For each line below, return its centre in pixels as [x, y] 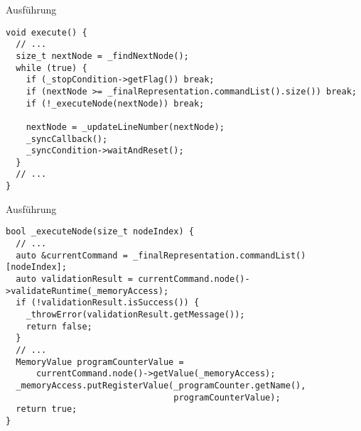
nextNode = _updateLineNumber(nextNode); [125, 127]
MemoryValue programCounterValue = [100, 362]
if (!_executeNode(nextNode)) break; [115, 103]
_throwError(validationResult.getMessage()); [135, 314]
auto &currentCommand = [72, 255]
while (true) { [52, 68]
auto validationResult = [74, 279]
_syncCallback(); [67, 139]
